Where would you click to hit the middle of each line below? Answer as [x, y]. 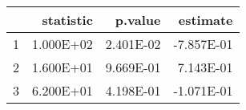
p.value [138, 20]
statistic [67, 20]
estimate [206, 20]
